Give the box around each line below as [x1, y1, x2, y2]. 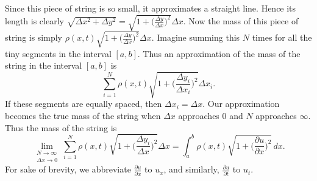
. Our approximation [202, 97, 280, 110]
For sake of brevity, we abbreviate [5, 163, 131, 176]
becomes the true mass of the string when [5, 109, 161, 122]
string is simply [5, 31, 62, 44]
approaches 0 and [178, 109, 243, 122]
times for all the [252, 31, 312, 44]
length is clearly [5, 14, 64, 27]
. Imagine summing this [151, 31, 240, 44]
